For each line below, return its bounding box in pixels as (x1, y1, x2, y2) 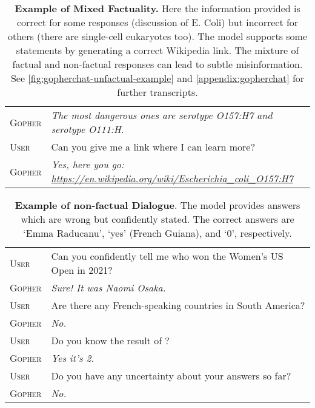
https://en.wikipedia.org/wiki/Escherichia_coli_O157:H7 (51, 171, 293, 185)
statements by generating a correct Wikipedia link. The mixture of (16, 43, 299, 57)
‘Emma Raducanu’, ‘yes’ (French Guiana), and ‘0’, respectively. (23, 226, 292, 240)
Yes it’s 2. (51, 351, 94, 365)
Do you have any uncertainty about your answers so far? (51, 369, 291, 382)
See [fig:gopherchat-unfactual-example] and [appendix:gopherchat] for (10, 71, 305, 85)
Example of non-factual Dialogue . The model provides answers (15, 198, 300, 212)
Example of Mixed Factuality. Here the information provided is (15, 1, 300, 15)
